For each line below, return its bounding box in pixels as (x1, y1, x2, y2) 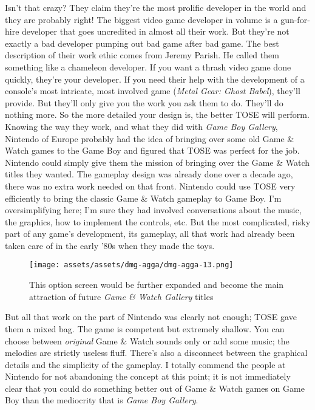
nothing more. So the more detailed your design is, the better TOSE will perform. (5, 108, 310, 121)
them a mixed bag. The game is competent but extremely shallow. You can (5, 322, 285, 335)
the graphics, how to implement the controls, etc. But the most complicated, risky (5, 215, 311, 228)
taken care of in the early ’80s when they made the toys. (5, 239, 215, 251)
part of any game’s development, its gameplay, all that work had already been (5, 227, 295, 240)
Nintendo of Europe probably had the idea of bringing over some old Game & (5, 132, 294, 145)
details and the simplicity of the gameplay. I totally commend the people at (5, 358, 286, 371)
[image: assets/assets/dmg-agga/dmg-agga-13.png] (29, 261, 234, 270)
